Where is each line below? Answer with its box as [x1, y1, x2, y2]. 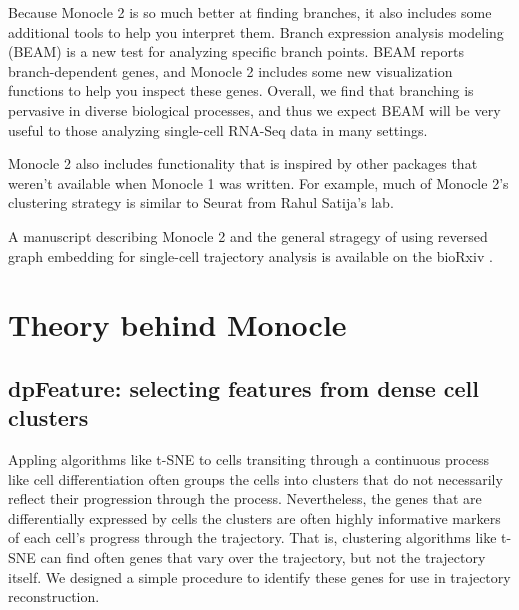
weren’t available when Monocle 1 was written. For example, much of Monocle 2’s [8, 172, 509, 193]
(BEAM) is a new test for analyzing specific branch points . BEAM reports [8, 41, 464, 62]
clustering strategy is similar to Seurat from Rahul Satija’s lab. [8, 192, 394, 213]
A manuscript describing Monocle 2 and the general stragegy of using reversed [8, 225, 488, 246]
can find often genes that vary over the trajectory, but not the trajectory [40, 547, 486, 568]
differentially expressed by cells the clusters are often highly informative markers [8, 507, 501, 528]
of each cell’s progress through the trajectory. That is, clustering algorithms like [8, 527, 497, 548]
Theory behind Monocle [8, 304, 347, 345]
